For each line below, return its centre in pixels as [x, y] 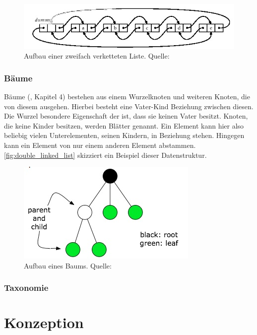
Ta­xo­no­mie [26, 288]
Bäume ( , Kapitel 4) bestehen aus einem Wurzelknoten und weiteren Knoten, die [127, 97]
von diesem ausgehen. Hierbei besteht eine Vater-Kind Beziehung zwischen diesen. [129, 106]
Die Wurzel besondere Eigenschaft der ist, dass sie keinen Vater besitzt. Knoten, [126, 116]
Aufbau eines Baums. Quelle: [68, 265]
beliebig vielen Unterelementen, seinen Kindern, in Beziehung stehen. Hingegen [124, 135]
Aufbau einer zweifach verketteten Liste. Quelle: [97, 56]
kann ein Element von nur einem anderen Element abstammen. [100, 145]
